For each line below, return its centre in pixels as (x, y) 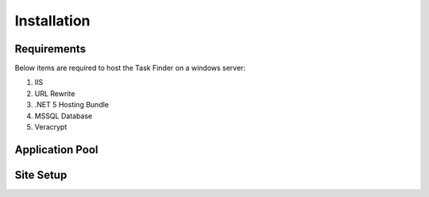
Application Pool (56, 150)
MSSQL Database (64, 116)
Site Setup (41, 175)
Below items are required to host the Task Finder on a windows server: (130, 68)
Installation (52, 21)
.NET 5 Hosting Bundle (72, 105)
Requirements (50, 49)
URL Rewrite (55, 93)
